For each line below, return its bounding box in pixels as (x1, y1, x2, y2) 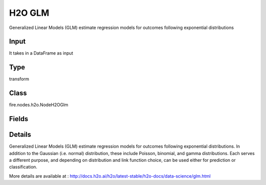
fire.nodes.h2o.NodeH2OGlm (9, 102, 68, 108)
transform (9, 76, 30, 82)
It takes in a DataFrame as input (9, 50, 73, 56)
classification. (9, 164, 37, 170)
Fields (9, 115, 29, 123)
